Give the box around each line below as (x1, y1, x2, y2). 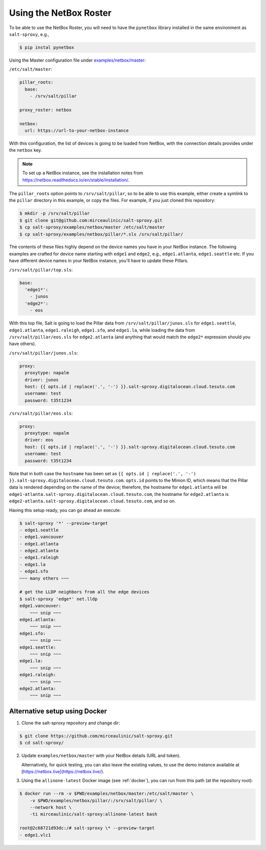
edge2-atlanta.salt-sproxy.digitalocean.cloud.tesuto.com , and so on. (9, 498, 176, 504)
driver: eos (25, 437, 54, 443)
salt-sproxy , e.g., (9, 31, 49, 37)
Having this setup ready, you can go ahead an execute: (9, 507, 121, 513)
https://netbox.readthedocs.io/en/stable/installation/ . (22, 177, 130, 183)
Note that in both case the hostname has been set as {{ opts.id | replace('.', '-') (9, 470, 197, 476)
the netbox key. (9, 147, 42, 153)
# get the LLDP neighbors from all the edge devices (19, 589, 150, 595)
